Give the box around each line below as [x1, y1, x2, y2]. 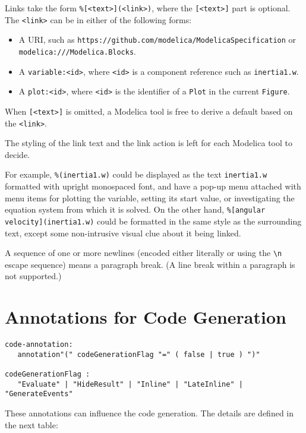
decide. [5, 148, 30, 160]
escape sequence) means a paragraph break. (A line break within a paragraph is [5, 258, 295, 270]
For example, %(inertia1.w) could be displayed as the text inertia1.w [5, 168, 267, 181]
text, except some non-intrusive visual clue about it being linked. [5, 226, 241, 239]
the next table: [5, 418, 58, 431]
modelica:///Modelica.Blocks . [18, 45, 136, 57]
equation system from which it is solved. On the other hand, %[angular [5, 203, 266, 216]
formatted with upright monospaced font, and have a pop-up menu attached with [5, 180, 301, 192]
